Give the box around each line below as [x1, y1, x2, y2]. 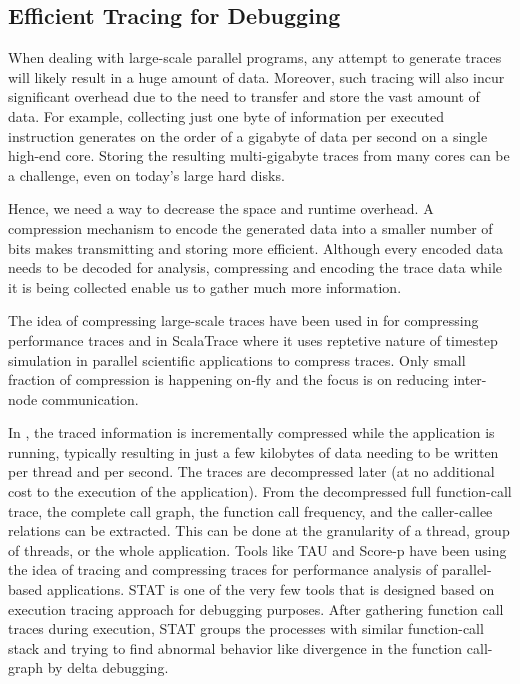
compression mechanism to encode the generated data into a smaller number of [8, 217, 493, 238]
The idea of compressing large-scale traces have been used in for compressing [8, 310, 479, 331]
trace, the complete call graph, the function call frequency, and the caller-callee [8, 500, 493, 521]
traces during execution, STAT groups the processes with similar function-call [8, 618, 484, 639]
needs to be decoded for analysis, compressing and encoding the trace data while [8, 257, 502, 278]
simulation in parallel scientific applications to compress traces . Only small [8, 349, 466, 370]
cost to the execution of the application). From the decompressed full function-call [8, 481, 512, 502]
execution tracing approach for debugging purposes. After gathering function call [8, 598, 504, 619]
